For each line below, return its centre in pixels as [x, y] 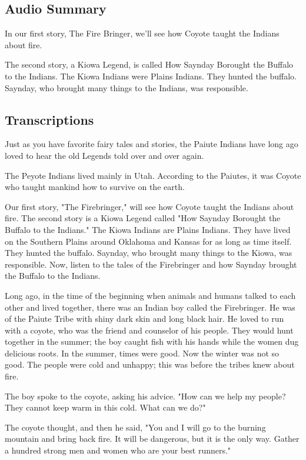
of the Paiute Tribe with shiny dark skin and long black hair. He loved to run [144, 319]
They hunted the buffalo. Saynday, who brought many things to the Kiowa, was [149, 253]
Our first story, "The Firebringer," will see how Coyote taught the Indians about [149, 206]
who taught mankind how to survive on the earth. [95, 187]
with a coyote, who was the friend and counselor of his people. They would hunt [149, 330]
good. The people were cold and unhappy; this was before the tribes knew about [150, 364]
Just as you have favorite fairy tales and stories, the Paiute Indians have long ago [152, 144]
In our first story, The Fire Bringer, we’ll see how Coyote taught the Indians [142, 33]
